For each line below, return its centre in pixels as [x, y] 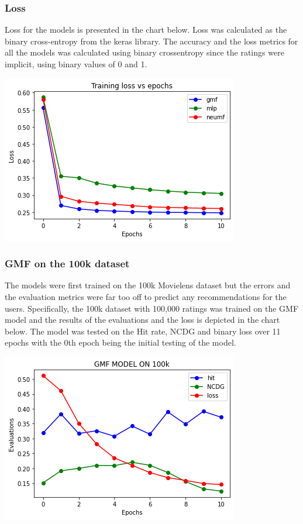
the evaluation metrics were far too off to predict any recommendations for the [146, 297]
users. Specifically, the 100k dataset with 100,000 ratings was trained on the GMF [152, 308]
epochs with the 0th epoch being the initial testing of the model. [120, 342]
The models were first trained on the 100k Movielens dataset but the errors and [148, 285]
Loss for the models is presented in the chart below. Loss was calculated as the [146, 30]
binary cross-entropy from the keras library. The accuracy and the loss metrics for [151, 41]
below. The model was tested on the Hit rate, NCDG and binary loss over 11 [143, 331]
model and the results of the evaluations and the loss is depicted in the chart [142, 320]
